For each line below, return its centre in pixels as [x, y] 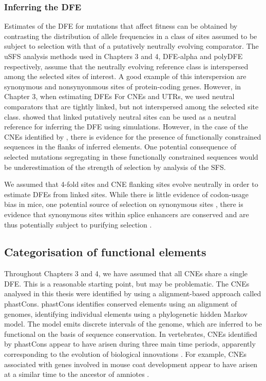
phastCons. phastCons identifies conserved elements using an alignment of [121, 304]
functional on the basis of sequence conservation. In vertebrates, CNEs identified [131, 334]
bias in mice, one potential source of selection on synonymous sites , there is [124, 204]
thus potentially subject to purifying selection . [78, 224]
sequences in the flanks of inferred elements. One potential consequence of [120, 147]
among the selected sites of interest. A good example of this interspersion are [125, 76]
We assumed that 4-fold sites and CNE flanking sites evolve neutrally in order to [131, 184]
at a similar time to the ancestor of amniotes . [77, 374]
